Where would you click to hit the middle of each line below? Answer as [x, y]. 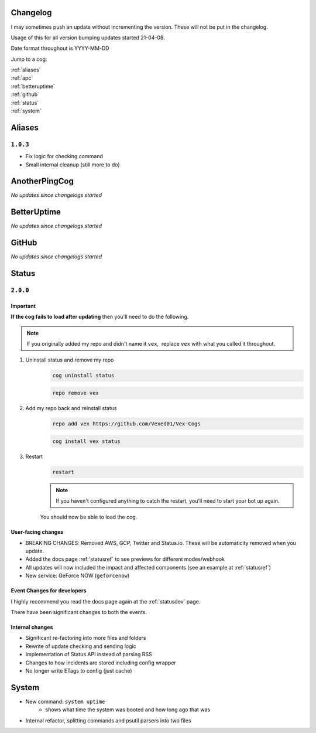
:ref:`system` [26, 111]
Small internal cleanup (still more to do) [73, 165]
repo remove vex [76, 393]
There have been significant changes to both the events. [79, 612]
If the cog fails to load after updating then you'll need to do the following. [100, 317]
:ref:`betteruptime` [33, 86]
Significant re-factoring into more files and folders [86, 638]
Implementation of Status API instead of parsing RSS [89, 654]
